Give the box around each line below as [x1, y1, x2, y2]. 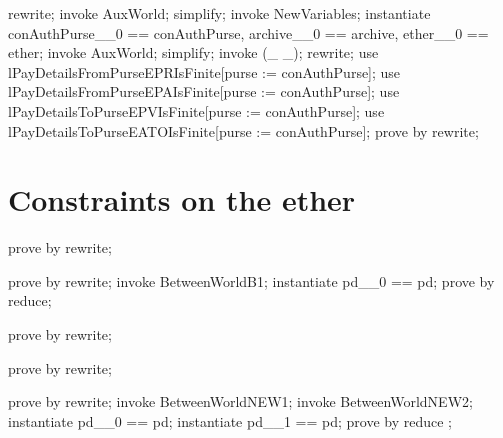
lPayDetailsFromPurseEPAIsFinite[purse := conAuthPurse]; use [8, 81, 400, 102]
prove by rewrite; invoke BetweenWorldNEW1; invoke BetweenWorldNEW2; [8, 391, 473, 412]
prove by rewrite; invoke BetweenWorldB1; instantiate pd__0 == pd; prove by [8, 270, 495, 291]
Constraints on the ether [8, 179, 356, 220]
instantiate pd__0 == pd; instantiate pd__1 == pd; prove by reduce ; [8, 410, 453, 431]
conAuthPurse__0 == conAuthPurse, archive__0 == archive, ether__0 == [8, 22, 489, 43]
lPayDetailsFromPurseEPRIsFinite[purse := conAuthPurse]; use [8, 61, 401, 82]
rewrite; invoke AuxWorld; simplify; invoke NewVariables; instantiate [8, 3, 431, 23]
